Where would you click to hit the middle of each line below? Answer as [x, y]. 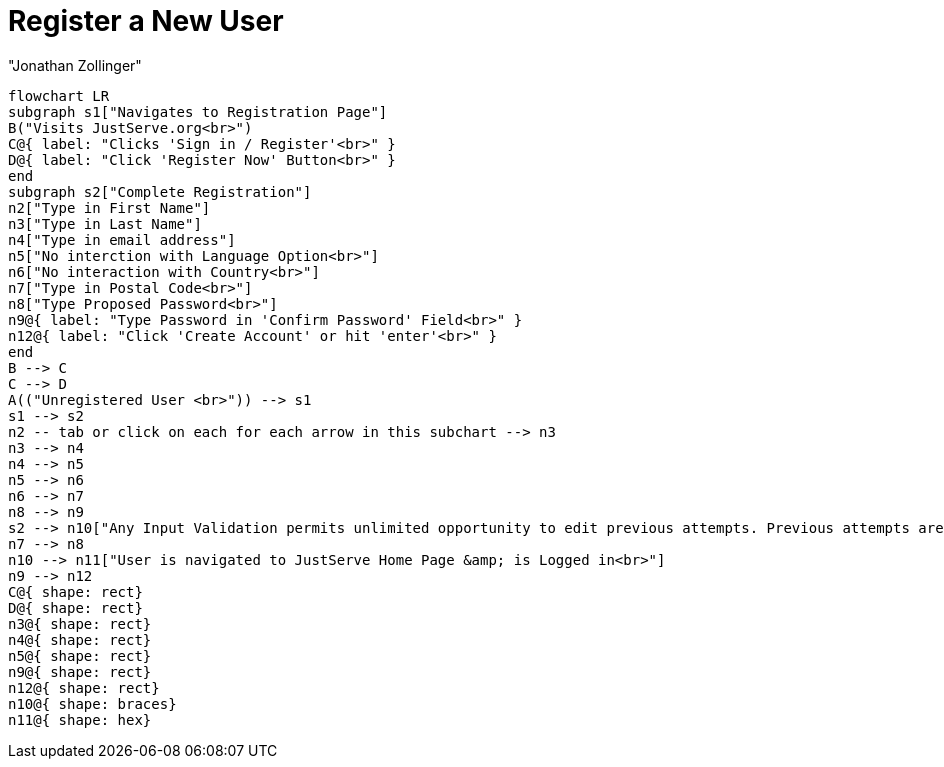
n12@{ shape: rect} [84, 687]
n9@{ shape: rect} [80, 671]
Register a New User [146, 21]
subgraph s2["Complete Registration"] [160, 191]
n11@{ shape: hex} [80, 719]
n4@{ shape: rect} [80, 639]
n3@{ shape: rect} [80, 623]
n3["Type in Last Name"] [105, 223]
